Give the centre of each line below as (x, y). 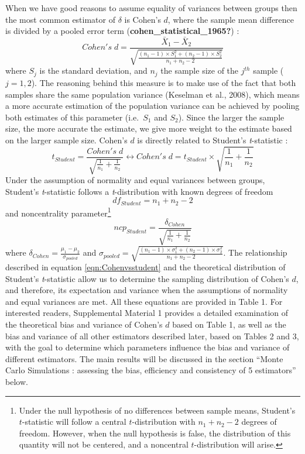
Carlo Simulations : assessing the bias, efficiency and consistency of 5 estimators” (151, 370)
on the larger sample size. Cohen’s (66, 140)
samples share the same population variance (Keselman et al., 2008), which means (152, 94)
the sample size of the (200, 70)
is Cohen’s (143, 19)
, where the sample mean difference (231, 19)
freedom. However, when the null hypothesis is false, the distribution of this (155, 433)
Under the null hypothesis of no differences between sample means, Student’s (157, 410)
